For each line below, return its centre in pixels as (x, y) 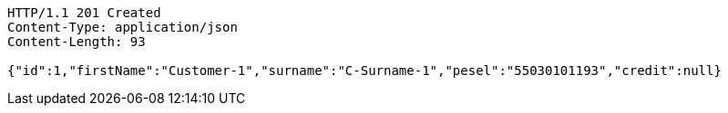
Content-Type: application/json (123, 27)
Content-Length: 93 (77, 42)
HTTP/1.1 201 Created (84, 13)
